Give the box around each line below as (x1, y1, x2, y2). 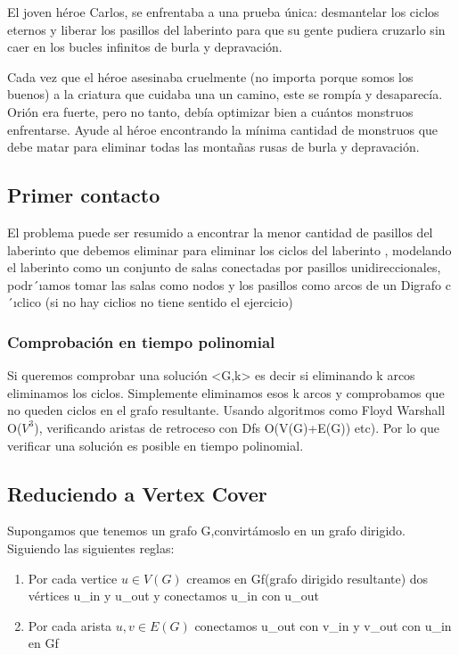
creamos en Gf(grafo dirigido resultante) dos (186, 568, 429, 587)
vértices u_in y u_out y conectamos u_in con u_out (28, 586, 319, 605)
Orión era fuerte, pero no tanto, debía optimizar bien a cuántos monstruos (7, 102, 414, 120)
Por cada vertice (28, 568, 118, 587)
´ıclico (7, 293, 42, 311)
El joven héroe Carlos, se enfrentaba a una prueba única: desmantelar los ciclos (7, 3, 439, 21)
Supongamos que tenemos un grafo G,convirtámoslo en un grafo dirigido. (7, 521, 406, 540)
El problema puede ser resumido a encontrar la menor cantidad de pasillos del (7, 222, 433, 241)
